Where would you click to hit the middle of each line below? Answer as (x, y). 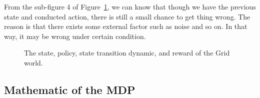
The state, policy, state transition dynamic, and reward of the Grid (127, 53)
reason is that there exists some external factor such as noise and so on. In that (126, 26)
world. (33, 62)
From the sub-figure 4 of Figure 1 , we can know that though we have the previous (130, 6)
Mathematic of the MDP (70, 89)
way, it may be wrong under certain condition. (75, 36)
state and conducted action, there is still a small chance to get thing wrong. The (127, 16)
